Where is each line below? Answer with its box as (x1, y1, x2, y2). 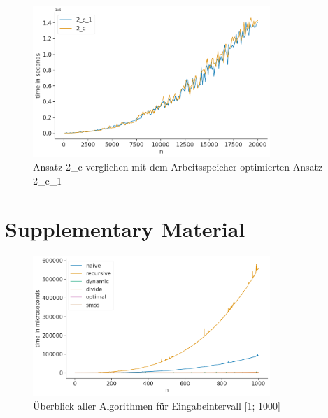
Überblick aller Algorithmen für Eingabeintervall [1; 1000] (33, 398, 280, 413)
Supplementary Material (5, 214, 245, 243)
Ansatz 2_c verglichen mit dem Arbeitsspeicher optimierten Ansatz (33, 159, 323, 174)
